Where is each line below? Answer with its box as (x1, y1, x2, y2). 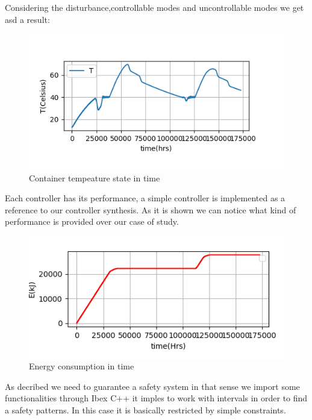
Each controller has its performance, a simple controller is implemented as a (5, 192, 285, 204)
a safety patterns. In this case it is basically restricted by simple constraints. (5, 404, 286, 416)
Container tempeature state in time (29, 171, 160, 184)
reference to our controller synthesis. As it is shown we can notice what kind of (5, 203, 296, 216)
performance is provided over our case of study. (5, 215, 179, 228)
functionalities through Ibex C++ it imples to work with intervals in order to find (5, 392, 308, 404)
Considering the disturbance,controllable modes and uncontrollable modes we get (5, 1, 304, 13)
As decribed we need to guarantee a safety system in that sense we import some (5, 380, 300, 392)
